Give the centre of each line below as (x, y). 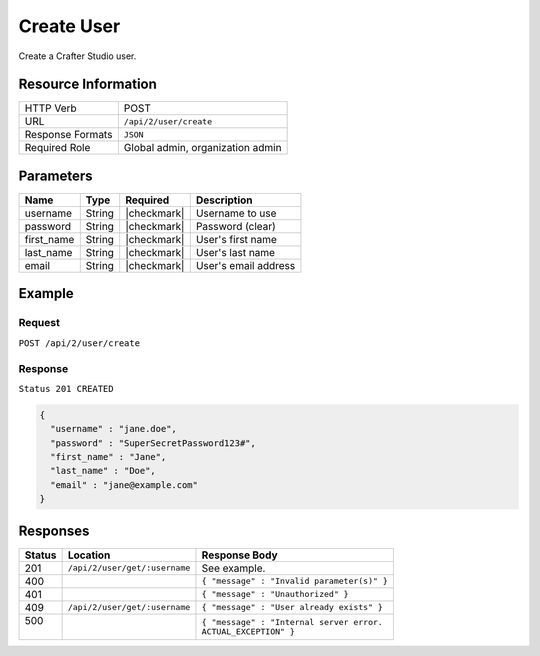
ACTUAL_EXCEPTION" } (248, 631)
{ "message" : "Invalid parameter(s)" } (295, 581)
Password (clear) (236, 226)
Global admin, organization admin (202, 148)
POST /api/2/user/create (79, 343)
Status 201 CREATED (66, 388)
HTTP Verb (50, 108)
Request (39, 323)
